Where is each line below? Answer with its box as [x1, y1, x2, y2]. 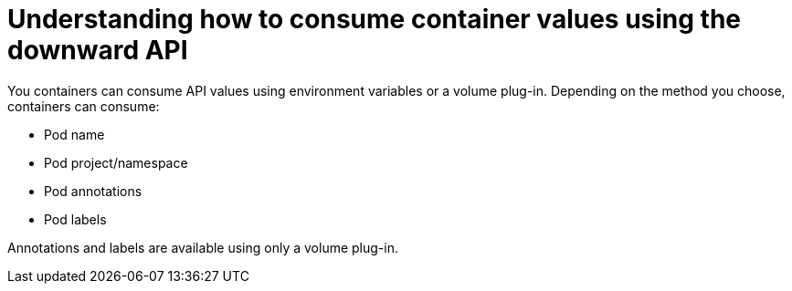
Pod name [44, 126, 105, 142]
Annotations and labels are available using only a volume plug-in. [7, 239, 399, 255]
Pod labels [44, 211, 107, 227]
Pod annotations [44, 182, 143, 199]
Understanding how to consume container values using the [7, 4, 742, 35]
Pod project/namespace [44, 154, 188, 171]
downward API [7, 35, 188, 66]
